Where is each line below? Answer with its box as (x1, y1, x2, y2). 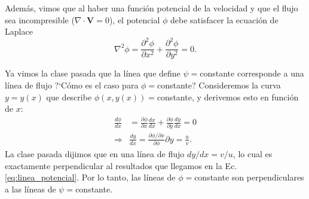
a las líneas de (5, 182, 56, 195)
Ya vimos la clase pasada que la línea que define (5, 67, 180, 79)
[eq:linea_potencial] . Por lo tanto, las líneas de (5, 171, 176, 183)
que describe (46, 90, 92, 103)
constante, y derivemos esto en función (157, 90, 299, 103)
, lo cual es (232, 148, 273, 160)
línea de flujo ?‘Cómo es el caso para (5, 78, 139, 91)
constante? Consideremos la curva (157, 78, 281, 91)
